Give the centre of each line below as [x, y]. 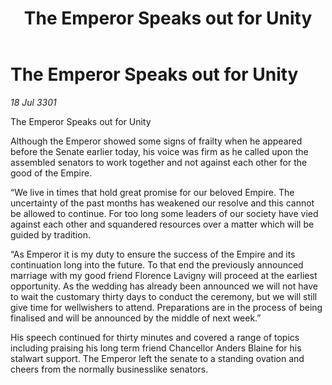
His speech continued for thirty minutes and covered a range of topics [155, 337]
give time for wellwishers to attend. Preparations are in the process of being [166, 307]
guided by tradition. [50, 234]
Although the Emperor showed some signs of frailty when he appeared [156, 141]
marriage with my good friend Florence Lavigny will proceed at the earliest [164, 275]
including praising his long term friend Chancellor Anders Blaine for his [156, 348]
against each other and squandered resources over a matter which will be [162, 224]
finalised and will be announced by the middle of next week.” [136, 318]
